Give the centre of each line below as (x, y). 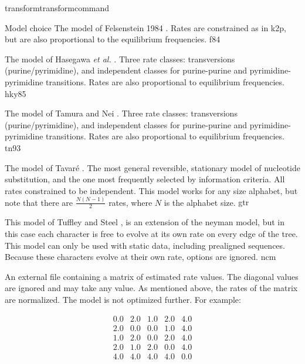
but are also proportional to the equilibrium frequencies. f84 (113, 39)
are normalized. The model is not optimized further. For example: (123, 300)
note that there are (39, 202)
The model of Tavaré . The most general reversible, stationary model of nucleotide (153, 167)
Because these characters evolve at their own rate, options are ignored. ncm (140, 257)
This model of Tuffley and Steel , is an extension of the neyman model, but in (145, 222)
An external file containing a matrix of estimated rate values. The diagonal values (152, 276)
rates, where (131, 202)
